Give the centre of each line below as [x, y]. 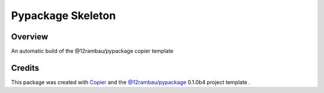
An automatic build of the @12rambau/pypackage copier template [92, 51]
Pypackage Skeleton [64, 15]
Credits [25, 68]
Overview [30, 37]
